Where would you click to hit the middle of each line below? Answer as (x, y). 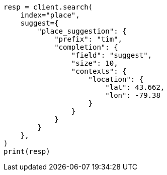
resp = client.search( (48, 7)
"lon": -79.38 (133, 95)
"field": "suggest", (112, 55)
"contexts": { (99, 71)
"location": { (116, 79)
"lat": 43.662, (135, 87)
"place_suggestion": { (82, 31)
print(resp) (27, 151)
